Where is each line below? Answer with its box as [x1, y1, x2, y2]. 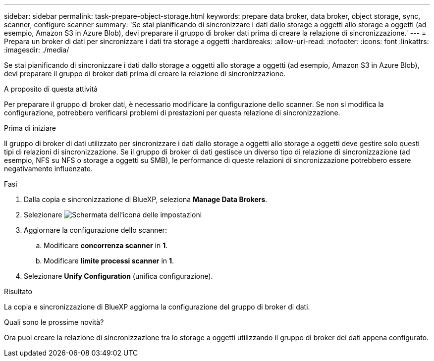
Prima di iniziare [4, 124, 56, 132]
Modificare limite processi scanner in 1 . [44, 257, 174, 265]
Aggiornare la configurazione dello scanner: [24, 226, 167, 234]
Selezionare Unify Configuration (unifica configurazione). [24, 272, 213, 280]
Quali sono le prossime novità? [4, 318, 104, 326]
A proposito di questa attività [4, 85, 98, 93]
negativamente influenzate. [4, 164, 93, 173]
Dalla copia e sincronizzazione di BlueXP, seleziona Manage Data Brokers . [24, 195, 268, 204]
